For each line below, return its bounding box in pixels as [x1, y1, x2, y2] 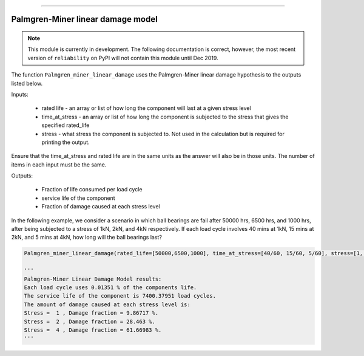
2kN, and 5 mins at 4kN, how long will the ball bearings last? [11, 234, 162, 241]
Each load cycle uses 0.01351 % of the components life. [24, 284, 197, 291]
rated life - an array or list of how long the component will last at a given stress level [41, 104, 251, 112]
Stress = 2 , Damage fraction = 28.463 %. [24, 318, 156, 325]
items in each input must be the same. [11, 161, 107, 168]
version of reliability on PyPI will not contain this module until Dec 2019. [27, 54, 218, 61]
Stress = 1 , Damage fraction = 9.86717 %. [24, 310, 159, 317]
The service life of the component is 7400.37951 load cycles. [24, 292, 217, 300]
